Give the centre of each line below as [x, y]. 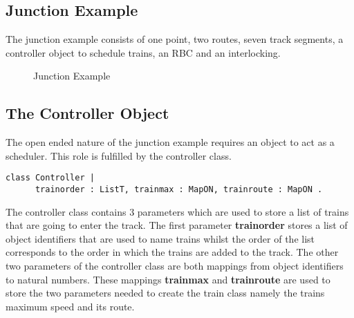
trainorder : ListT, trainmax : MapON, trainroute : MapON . [179, 190]
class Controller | [50, 178]
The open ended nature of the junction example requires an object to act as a [170, 142]
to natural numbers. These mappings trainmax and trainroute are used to [168, 279]
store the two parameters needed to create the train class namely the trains [165, 293]
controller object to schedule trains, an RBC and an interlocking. [143, 52]
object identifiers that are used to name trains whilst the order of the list [160, 238]
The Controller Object [87, 113]
